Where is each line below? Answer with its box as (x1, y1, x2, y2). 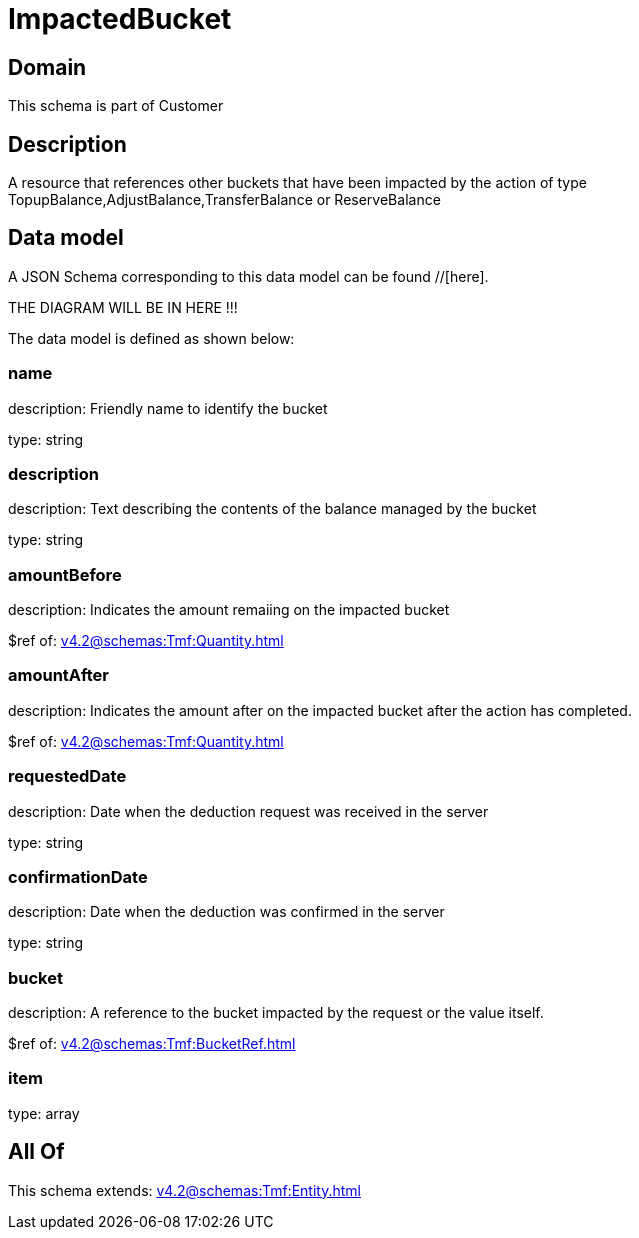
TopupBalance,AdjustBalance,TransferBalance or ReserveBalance (8, 191, 441, 209)
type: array (8, 1104, 80, 1122)
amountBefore (8, 564, 122, 585)
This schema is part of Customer (8, 97, 224, 115)
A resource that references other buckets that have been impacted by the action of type (8, 174, 587, 192)
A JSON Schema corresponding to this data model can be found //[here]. (8, 267, 489, 285)
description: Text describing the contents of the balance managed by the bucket (8, 500, 537, 518)
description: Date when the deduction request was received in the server (8, 802, 489, 820)
